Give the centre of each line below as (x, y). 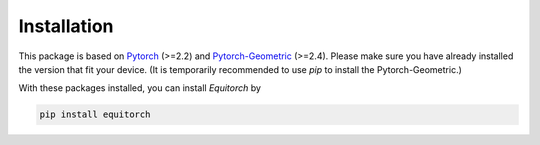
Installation (66, 26)
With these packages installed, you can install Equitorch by (140, 88)
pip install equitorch (95, 114)
